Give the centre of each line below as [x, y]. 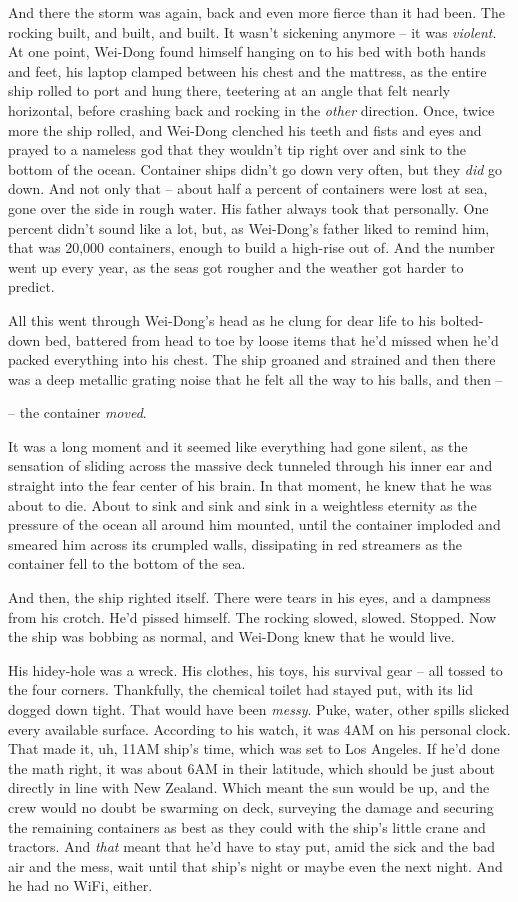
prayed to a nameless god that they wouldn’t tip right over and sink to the [237, 149]
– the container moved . [77, 412]
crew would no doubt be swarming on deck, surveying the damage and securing [251, 806]
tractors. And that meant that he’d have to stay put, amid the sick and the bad [252, 846]
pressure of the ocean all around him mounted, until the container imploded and [254, 524]
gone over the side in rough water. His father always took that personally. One [248, 207]
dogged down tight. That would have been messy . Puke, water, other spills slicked [259, 709]
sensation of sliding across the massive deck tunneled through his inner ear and [250, 465]
